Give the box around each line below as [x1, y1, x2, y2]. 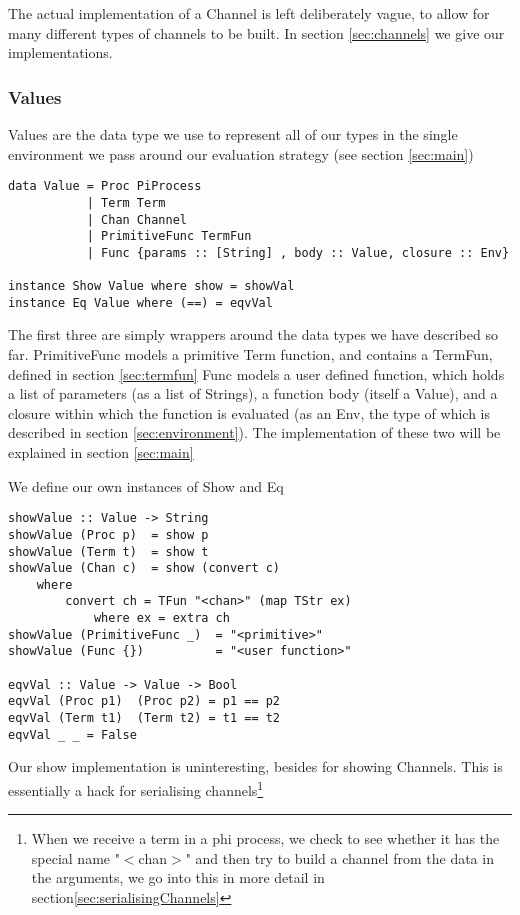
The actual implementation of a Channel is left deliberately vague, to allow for [8, 3, 490, 23]
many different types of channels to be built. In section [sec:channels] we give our [8, 22, 505, 43]
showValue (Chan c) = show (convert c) [8, 561, 281, 576]
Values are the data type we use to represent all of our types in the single [8, 124, 458, 144]
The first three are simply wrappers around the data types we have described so [8, 324, 498, 345]
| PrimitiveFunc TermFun [86, 229, 252, 244]
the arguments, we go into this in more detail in [31, 867, 325, 888]
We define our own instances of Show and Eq [8, 475, 284, 496]
